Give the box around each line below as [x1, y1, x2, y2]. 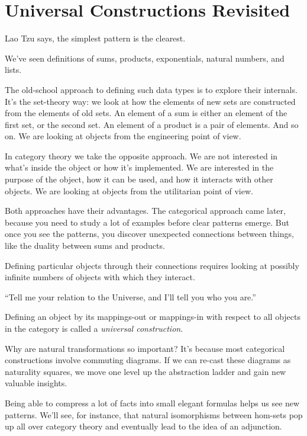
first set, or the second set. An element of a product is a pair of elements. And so [5, 118, 299, 130]
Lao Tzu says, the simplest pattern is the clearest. [5, 32, 186, 44]
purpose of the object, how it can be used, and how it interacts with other [5, 173, 273, 185]
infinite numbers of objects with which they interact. [5, 271, 195, 283]
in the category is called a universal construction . [5, 322, 183, 334]
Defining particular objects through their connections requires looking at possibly [5, 259, 299, 271]
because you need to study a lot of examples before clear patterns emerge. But [5, 216, 289, 228]
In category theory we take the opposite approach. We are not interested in [5, 149, 278, 162]
